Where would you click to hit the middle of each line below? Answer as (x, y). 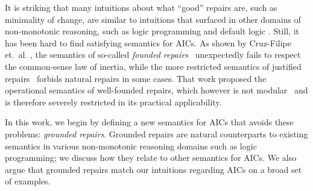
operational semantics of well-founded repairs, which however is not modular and (156, 90)
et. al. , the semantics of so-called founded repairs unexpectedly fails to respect (153, 55)
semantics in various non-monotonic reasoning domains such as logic (131, 146)
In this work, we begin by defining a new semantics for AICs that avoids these (149, 122)
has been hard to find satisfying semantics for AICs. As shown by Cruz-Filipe (148, 42)
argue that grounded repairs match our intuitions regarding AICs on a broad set (153, 169)
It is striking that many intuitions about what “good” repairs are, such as (141, 7)
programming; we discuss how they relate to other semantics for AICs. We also (151, 158)
